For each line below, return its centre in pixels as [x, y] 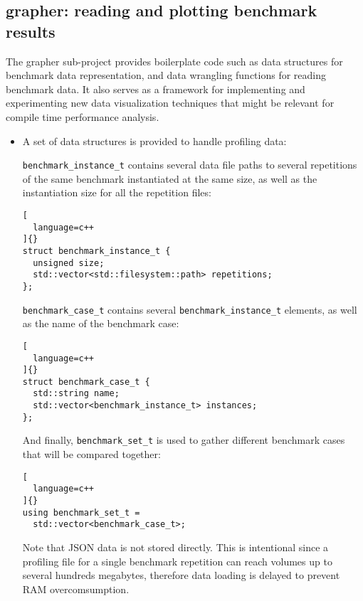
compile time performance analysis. [83, 116]
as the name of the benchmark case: [101, 323]
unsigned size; [69, 263]
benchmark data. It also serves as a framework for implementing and [156, 89]
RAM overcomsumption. [76, 589]
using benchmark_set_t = [81, 512]
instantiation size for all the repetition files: [117, 192]
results [31, 31]
